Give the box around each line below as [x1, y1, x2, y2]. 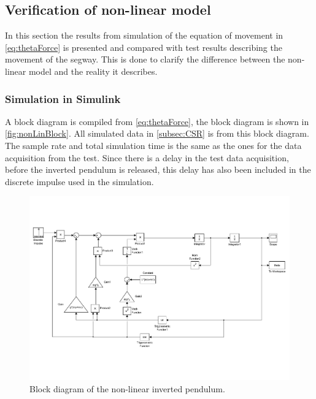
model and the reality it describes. [28, 64, 158, 77]
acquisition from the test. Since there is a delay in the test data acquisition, [5, 151, 289, 164]
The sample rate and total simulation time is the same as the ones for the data [5, 139, 302, 151]
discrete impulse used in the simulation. [5, 175, 154, 188]
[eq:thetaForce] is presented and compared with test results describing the [5, 40, 282, 53]
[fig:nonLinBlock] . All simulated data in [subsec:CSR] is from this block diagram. [5, 127, 309, 140]
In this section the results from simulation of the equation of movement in [5, 29, 283, 42]
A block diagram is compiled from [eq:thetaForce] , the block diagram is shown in [5, 115, 309, 127]
